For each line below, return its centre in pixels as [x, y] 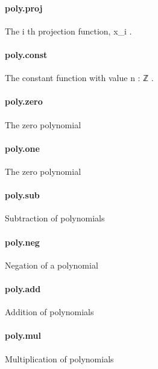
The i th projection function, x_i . [68, 31]
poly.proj [24, 8]
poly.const [26, 54]
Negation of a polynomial [52, 265]
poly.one [22, 148]
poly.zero [24, 101]
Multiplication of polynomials [59, 358]
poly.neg [22, 242]
